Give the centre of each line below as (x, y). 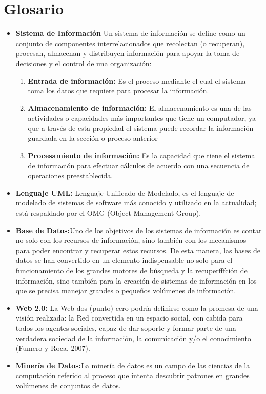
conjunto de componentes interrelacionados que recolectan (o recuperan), (130, 43)
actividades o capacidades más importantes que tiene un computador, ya (142, 118)
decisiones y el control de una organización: (84, 63)
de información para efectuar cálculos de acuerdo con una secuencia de (139, 165)
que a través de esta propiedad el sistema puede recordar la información (141, 128)
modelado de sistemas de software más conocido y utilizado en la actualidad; (136, 203)
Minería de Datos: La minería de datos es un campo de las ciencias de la (133, 365)
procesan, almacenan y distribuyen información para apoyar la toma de (128, 53)
